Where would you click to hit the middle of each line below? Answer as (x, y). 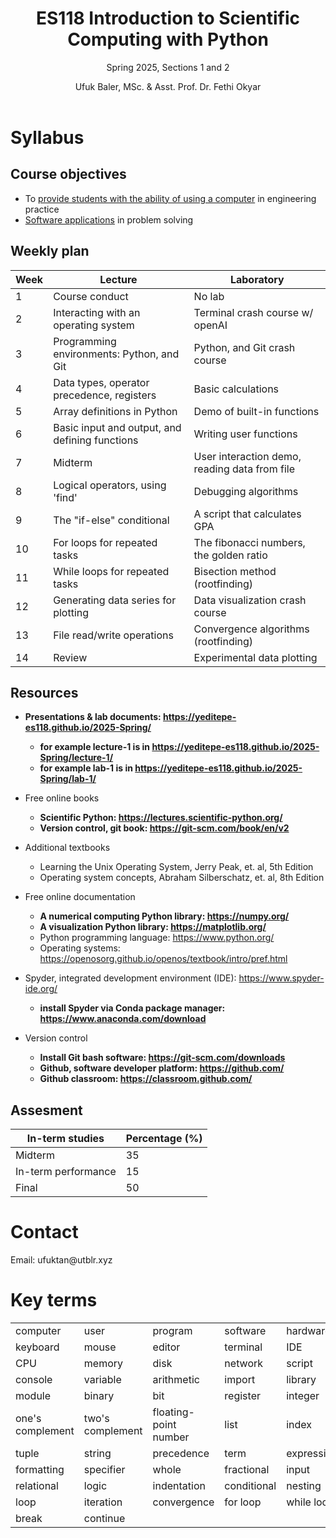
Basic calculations (236, 389)
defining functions (96, 440)
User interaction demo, (247, 456)
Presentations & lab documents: (93, 717)
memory (103, 1364)
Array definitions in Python (115, 411)
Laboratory (257, 279)
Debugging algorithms (246, 491)
